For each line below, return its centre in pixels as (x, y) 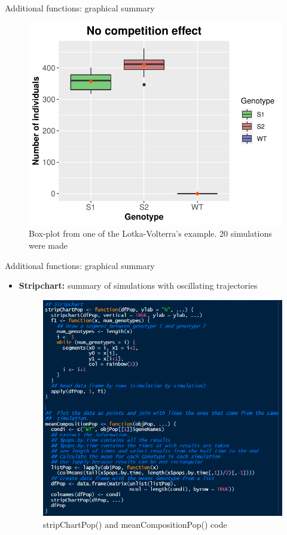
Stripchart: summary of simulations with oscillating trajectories (138, 285)
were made (48, 245)
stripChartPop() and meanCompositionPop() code (135, 524)
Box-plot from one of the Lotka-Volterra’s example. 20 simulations (150, 233)
